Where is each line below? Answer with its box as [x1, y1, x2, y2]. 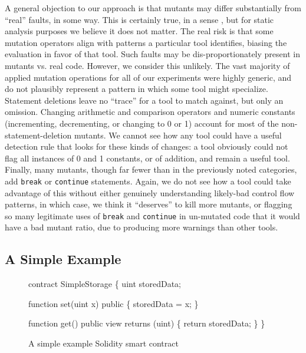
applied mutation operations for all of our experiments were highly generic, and [5, 71, 292, 83]
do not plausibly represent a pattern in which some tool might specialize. [5, 83, 268, 95]
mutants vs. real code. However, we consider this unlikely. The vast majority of [5, 59, 290, 71]
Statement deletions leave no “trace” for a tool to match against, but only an [5, 94, 284, 106]
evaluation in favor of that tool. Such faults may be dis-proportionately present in [5, 48, 300, 60]
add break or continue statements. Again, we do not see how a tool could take [5, 174, 291, 187]
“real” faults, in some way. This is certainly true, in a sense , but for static [5, 13, 274, 25]
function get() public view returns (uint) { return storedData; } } [28, 317, 265, 329]
